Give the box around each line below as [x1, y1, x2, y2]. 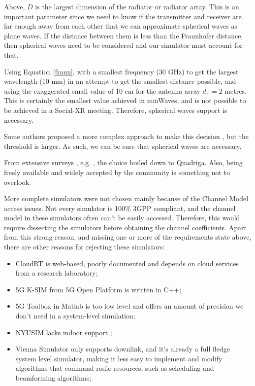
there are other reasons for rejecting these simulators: [4, 242, 165, 252]
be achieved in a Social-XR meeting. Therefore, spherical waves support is [4, 105, 227, 115]
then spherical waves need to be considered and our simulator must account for [4, 40, 243, 50]
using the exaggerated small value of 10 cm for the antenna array [4, 85, 200, 96]
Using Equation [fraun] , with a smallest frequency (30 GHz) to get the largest [4, 66, 239, 76]
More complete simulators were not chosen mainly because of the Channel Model [4, 193, 249, 204]
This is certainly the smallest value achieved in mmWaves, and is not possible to [4, 95, 246, 105]
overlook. [4, 176, 31, 187]
